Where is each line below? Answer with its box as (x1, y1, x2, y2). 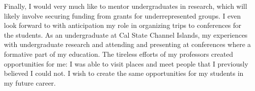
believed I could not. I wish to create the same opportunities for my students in (4, 68, 244, 78)
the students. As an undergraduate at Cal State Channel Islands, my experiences (4, 29, 248, 40)
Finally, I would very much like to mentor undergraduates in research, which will (4, 1, 247, 11)
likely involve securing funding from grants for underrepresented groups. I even (4, 10, 241, 21)
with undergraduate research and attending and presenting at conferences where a (4, 39, 251, 49)
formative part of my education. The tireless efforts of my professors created (4, 48, 233, 59)
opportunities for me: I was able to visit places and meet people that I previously (4, 58, 249, 68)
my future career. (4, 77, 56, 88)
